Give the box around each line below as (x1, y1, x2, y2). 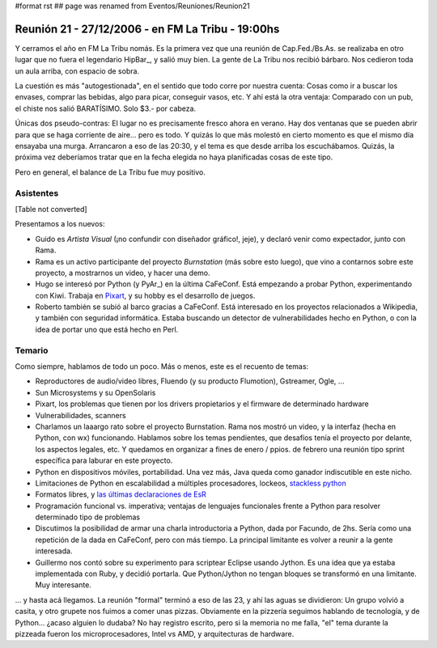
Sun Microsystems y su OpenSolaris (35, 388, 156, 397)
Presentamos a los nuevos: (15, 219, 105, 229)
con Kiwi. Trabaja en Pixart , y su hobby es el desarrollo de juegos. (35, 290, 256, 300)
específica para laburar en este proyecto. (35, 455, 173, 465)
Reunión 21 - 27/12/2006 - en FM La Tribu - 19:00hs (15, 22, 280, 36)
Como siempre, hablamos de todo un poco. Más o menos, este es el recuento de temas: (15, 362, 309, 371)
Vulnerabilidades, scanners (35, 410, 126, 420)
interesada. (35, 546, 73, 556)
